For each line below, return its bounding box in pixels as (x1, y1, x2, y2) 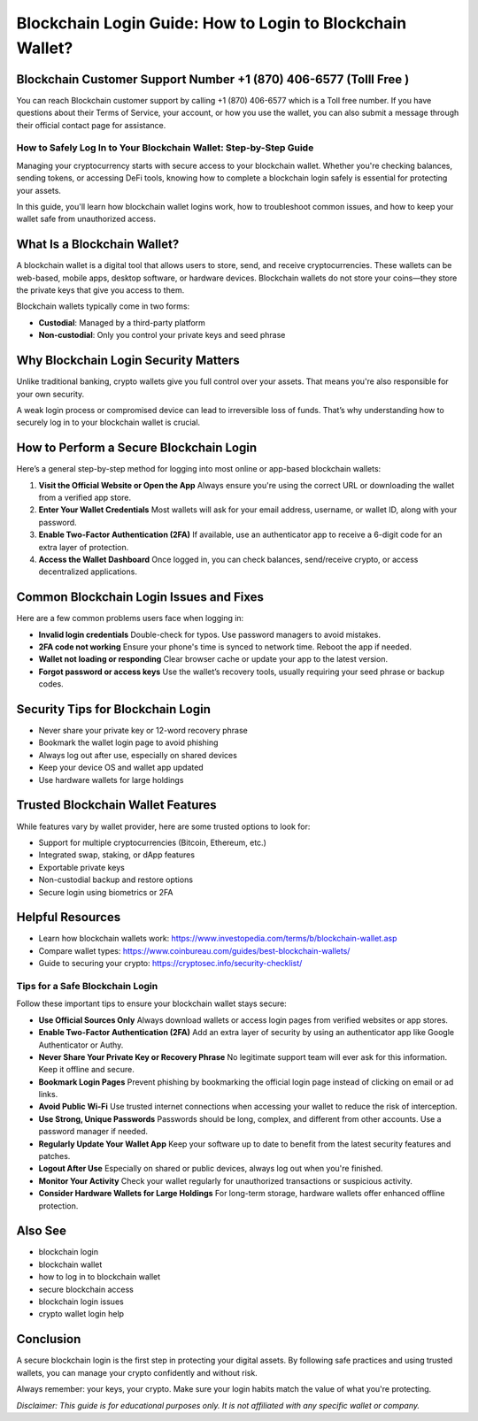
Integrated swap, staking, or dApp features (38, 849, 195, 860)
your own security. (16, 388, 85, 399)
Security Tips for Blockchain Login (16, 702, 212, 717)
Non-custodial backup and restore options (38, 874, 194, 885)
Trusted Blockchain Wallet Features (16, 797, 217, 813)
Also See (16, 1224, 66, 1239)
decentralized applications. (38, 566, 137, 577)
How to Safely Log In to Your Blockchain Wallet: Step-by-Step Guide (16, 142, 314, 154)
